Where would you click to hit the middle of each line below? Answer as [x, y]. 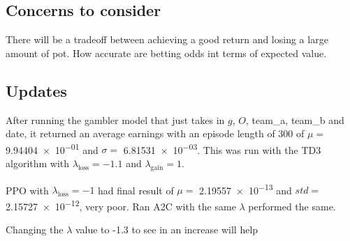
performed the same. [292, 206]
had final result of [136, 190]
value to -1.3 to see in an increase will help [167, 230]
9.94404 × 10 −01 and [52, 148]
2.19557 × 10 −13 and [246, 189]
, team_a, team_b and [295, 119]
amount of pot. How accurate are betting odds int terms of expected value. [166, 53]
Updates [36, 90]
